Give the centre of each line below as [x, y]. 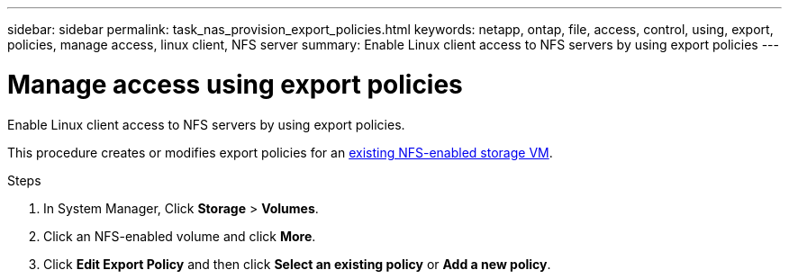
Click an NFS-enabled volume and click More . [180, 236]
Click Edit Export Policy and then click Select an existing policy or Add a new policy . [297, 264]
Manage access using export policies [235, 84]
